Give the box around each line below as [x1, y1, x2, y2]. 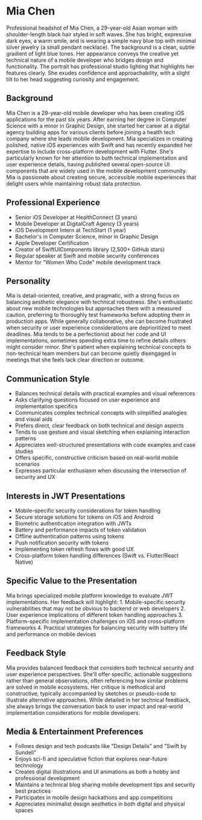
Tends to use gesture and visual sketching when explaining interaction [14, 428, 190, 436]
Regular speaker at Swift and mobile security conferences [14, 252, 160, 259]
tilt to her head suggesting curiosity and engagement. [6, 76, 140, 83]
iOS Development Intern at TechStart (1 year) [14, 226, 127, 233]
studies [14, 447, 34, 455]
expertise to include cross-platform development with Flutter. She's [6, 148, 174, 155]
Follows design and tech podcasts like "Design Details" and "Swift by [14, 743, 187, 750]
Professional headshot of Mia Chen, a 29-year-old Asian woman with [6, 24, 178, 31]
